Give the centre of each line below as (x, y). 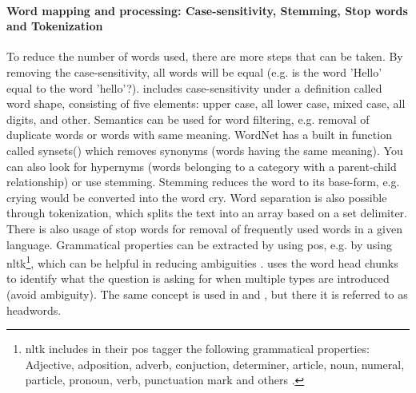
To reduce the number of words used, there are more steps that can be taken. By (205, 56)
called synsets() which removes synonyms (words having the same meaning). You (205, 150)
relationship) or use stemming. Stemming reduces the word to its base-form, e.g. (203, 182)
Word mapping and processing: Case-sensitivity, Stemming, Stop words (207, 10)
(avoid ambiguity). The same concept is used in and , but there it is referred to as (207, 294)
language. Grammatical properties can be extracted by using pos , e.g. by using (200, 244)
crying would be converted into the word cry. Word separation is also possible (197, 197)
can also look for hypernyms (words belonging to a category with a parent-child (202, 166)
